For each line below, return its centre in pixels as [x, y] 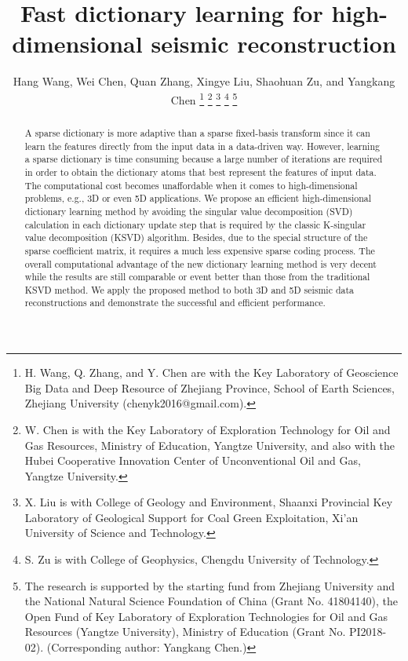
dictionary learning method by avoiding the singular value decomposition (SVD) [189, 211]
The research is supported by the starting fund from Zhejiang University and [210, 585]
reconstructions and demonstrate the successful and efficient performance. [175, 303]
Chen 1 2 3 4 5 [204, 98]
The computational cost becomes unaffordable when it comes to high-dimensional [191, 185]
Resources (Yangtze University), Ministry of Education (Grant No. [185, 632]
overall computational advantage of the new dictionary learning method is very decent [200, 263]
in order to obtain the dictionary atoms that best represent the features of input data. [200, 172]
